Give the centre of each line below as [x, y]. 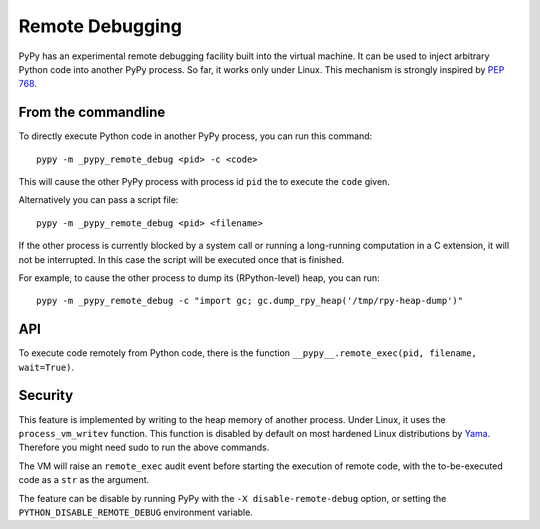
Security [46, 395]
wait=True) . [46, 367]
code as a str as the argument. [84, 480]
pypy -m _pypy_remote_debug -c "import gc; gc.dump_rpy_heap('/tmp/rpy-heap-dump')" [250, 301]
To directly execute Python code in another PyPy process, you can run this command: [195, 136]
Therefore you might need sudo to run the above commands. [144, 447]
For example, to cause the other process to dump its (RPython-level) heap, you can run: [199, 277]
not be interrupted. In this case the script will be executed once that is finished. [181, 259]
